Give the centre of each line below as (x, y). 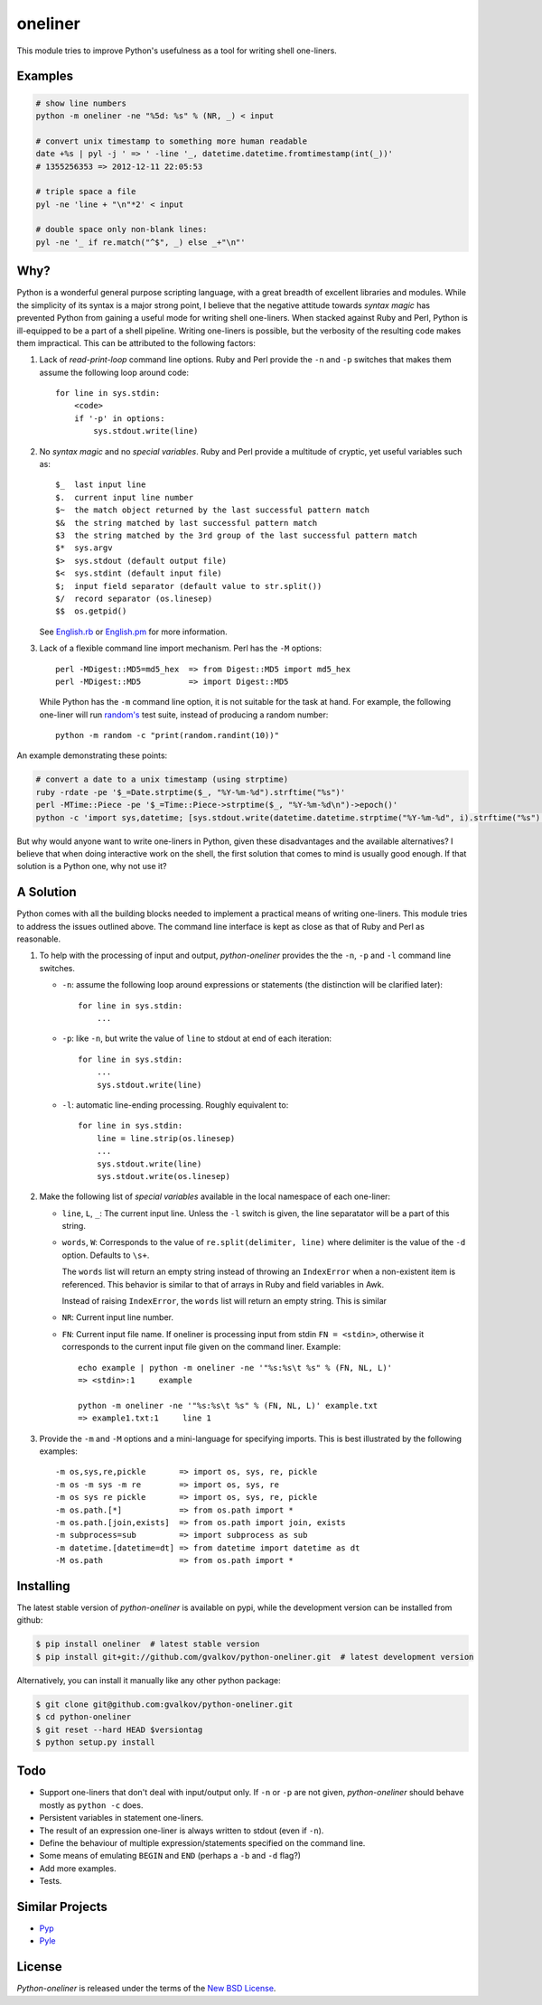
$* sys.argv (84, 548)
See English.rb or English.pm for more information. (133, 632)
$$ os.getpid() (91, 611)
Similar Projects (62, 1907)
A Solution (47, 892)
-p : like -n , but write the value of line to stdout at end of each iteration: (197, 1038)
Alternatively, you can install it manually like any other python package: (149, 1680)
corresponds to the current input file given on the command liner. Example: (201, 1347)
